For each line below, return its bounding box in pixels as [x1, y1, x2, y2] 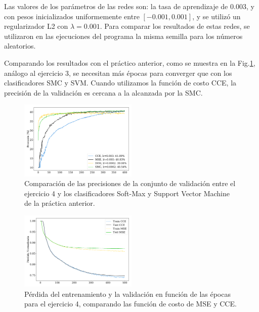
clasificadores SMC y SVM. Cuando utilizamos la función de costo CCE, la [4, 77, 237, 88]
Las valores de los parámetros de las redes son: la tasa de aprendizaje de [4, 1, 228, 11]
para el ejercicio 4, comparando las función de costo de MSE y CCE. [24, 298, 237, 309]
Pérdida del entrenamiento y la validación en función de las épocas [24, 288, 231, 299]
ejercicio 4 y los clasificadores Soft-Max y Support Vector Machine [24, 188, 230, 198]
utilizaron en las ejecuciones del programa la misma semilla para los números [4, 30, 243, 41]
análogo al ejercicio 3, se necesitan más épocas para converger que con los [4, 67, 232, 78]
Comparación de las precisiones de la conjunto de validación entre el [24, 178, 236, 189]
